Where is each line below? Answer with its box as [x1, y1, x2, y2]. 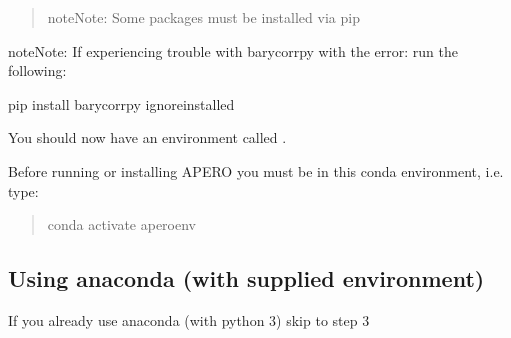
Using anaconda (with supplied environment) [8, 263, 485, 294]
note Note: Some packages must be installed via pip [47, 7, 360, 27]
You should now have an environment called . [8, 127, 287, 148]
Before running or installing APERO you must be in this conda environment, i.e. [8, 160, 504, 181]
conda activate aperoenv [47, 214, 197, 235]
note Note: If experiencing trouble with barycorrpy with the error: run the [8, 40, 458, 61]
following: [8, 60, 67, 81]
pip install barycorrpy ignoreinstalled [8, 93, 235, 114]
